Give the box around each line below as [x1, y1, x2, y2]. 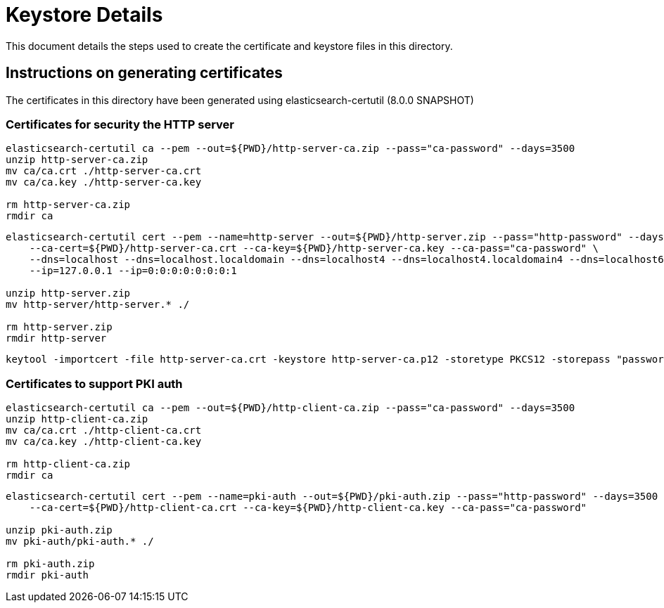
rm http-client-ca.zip [6, 458, 131, 470]
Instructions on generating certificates [6, 64, 283, 82]
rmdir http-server [6, 332, 107, 344]
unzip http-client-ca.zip [6, 413, 148, 425]
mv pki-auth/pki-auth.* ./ [6, 536, 154, 548]
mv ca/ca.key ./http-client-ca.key [6, 436, 202, 448]
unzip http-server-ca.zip [6, 154, 148, 166]
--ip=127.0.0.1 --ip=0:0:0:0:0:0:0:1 [29, 265, 237, 277]
